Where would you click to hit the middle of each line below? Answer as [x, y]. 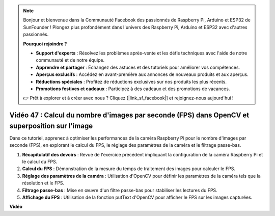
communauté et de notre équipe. [70, 60]
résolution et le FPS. [43, 183]
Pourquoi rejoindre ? [45, 44]
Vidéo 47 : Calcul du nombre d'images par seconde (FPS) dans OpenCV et [129, 115]
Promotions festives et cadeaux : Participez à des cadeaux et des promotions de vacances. [133, 89]
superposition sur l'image [51, 126]
